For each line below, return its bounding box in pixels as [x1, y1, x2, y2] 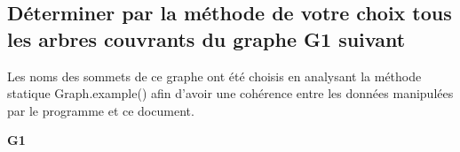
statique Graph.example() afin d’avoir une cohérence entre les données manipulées [7, 84, 454, 103]
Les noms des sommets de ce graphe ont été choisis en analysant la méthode [7, 66, 422, 85]
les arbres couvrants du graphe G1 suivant [7, 25, 406, 52]
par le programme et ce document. [7, 101, 194, 119]
